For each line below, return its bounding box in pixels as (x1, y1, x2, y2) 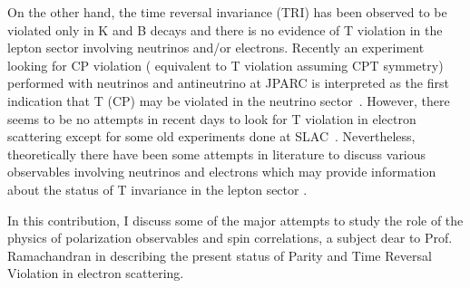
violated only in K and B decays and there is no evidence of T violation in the (7, 20, 443, 39)
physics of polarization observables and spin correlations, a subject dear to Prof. (7, 228, 453, 247)
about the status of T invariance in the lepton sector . (7, 179, 308, 198)
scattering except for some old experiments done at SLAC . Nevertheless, (7, 127, 416, 146)
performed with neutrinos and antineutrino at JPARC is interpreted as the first (7, 73, 449, 92)
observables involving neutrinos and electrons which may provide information (7, 162, 436, 181)
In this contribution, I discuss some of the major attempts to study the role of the (7, 210, 464, 229)
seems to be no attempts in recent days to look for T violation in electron (7, 109, 416, 128)
